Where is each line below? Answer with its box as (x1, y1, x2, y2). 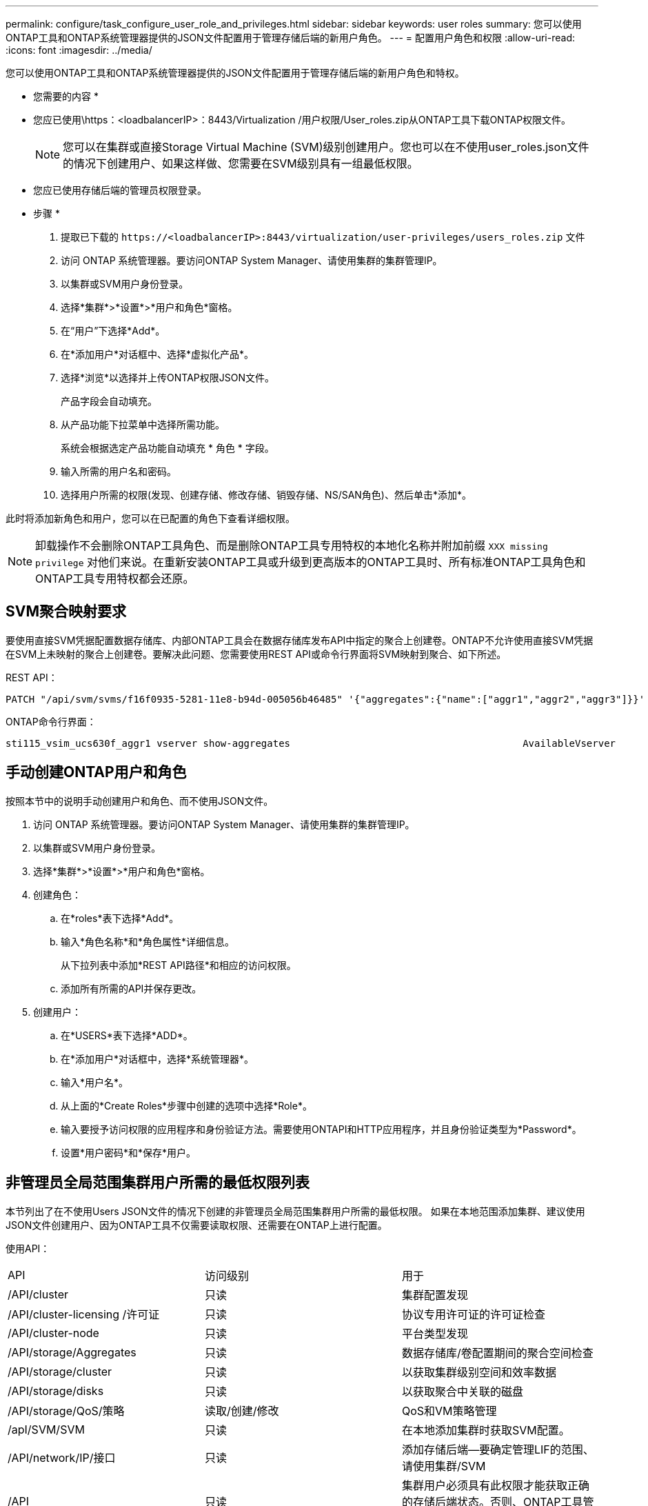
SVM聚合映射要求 (6, 603, 126, 621)
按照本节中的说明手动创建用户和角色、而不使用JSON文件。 (6, 794, 274, 807)
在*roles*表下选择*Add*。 (61, 912, 179, 924)
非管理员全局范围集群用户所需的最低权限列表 (6, 1174, 310, 1192)
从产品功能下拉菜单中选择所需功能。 (61, 419, 225, 430)
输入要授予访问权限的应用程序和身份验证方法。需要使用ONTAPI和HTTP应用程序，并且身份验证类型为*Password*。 (61, 1123, 582, 1135)
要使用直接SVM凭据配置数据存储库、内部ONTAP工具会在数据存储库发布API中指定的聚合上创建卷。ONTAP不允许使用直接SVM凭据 (6, 634, 594, 646)
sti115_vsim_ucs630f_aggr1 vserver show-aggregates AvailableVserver (6, 737, 616, 749)
